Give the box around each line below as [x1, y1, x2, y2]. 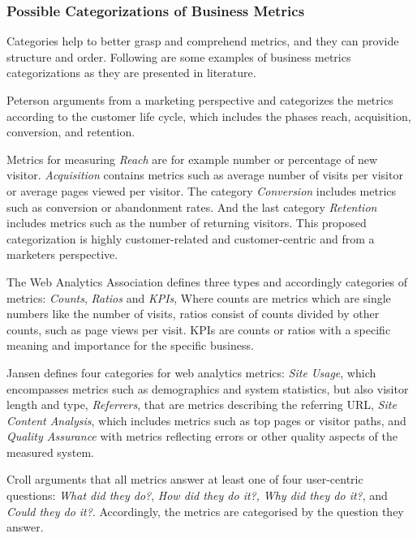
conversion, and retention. [6, 123, 135, 140]
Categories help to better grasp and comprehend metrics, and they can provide [6, 32, 399, 49]
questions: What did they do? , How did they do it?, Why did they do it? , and [6, 487, 388, 504]
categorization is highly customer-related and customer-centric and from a [6, 230, 375, 247]
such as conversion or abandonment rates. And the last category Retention [6, 198, 377, 215]
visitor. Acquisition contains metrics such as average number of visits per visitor [6, 166, 403, 183]
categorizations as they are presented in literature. [6, 64, 256, 81]
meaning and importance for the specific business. [6, 337, 254, 354]
